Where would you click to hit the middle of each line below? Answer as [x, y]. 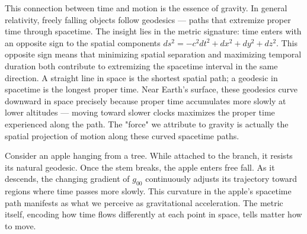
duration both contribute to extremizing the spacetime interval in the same [141, 65]
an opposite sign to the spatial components [83, 42]
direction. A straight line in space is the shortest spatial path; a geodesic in [141, 77]
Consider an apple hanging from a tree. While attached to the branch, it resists [149, 156]
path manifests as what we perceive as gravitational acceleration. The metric [144, 202]
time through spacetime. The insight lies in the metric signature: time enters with [153, 31]
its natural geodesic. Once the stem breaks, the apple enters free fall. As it [140, 167]
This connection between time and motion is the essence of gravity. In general [146, 8]
